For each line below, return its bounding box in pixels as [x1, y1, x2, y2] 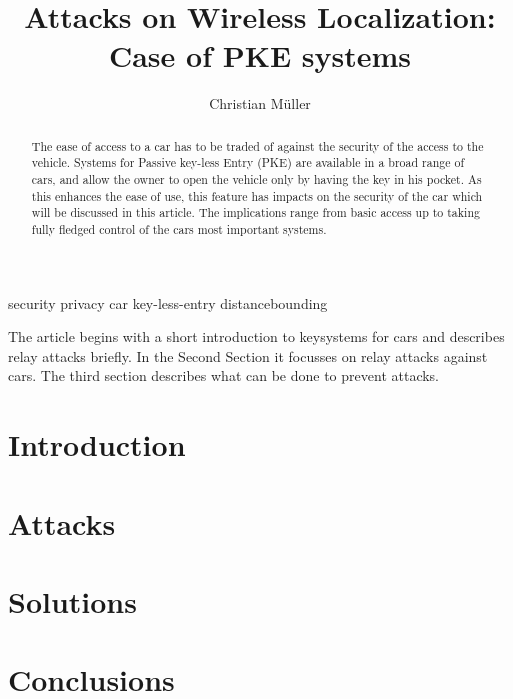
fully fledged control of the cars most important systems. [31, 220, 327, 237]
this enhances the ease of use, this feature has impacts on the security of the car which [31, 187, 483, 204]
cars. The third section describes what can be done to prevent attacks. [8, 365, 440, 386]
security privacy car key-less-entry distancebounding [8, 292, 328, 313]
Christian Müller [209, 93, 311, 114]
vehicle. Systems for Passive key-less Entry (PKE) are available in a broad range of [31, 154, 465, 171]
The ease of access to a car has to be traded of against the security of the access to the [31, 137, 484, 154]
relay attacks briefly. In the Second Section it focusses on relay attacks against [8, 345, 488, 366]
